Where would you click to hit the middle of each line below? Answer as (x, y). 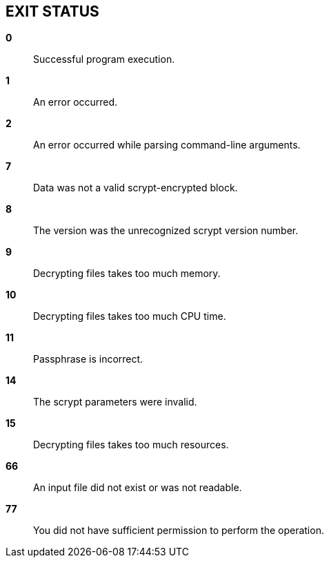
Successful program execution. (104, 59)
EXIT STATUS (52, 11)
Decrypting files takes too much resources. (131, 445)
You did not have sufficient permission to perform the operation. (179, 531)
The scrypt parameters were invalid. (115, 402)
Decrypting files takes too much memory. (127, 274)
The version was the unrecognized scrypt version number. (166, 231)
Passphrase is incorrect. (88, 359)
